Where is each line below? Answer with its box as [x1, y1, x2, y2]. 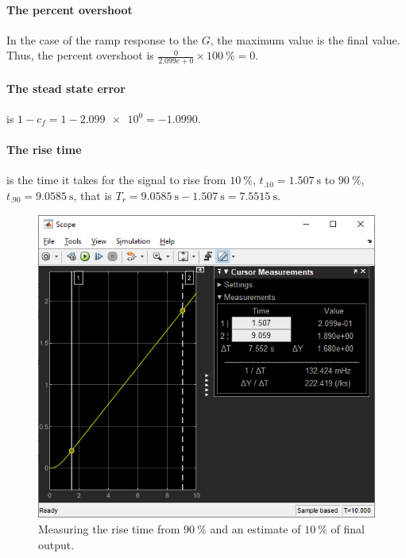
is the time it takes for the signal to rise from [6, 171, 226, 188]
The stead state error [6, 79, 126, 96]
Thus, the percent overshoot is [6, 47, 154, 63]
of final [331, 520, 365, 537]
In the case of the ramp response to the [6, 31, 198, 48]
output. [38, 536, 75, 552]
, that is [73, 187, 112, 203]
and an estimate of [210, 520, 301, 537]
